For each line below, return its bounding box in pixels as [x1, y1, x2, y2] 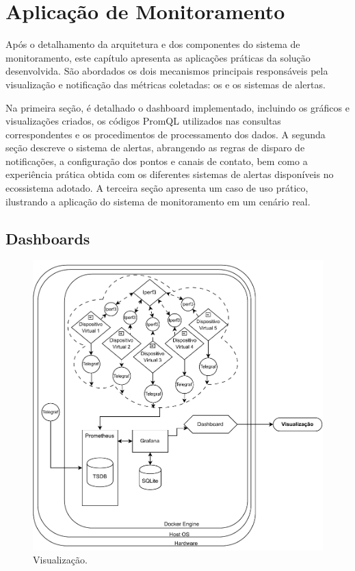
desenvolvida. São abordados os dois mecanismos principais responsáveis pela [5, 64, 328, 78]
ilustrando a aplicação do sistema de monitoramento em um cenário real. [5, 194, 311, 208]
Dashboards [5, 227, 90, 249]
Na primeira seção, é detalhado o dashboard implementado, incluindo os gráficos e [5, 100, 350, 114]
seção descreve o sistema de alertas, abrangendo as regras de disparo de [5, 140, 305, 155]
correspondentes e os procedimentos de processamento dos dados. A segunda [5, 127, 326, 141]
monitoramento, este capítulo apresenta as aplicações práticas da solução [5, 50, 311, 64]
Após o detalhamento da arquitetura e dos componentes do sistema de [5, 37, 300, 51]
